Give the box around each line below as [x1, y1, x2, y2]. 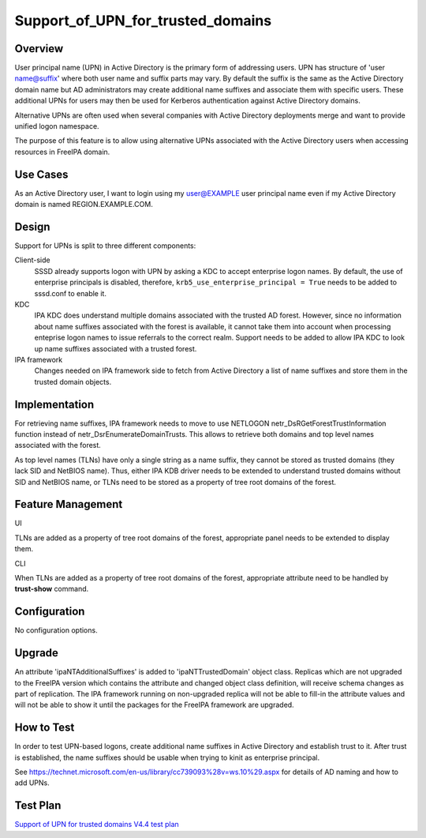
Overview [14, 42, 64, 55]
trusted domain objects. [34, 377, 112, 386]
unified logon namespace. [14, 122, 99, 131]
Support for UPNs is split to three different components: [14, 241, 196, 250]
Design [14, 220, 50, 233]
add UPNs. [14, 778, 50, 787]
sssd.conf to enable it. [34, 288, 106, 298]
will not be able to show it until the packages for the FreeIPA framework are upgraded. [14, 700, 295, 710]
